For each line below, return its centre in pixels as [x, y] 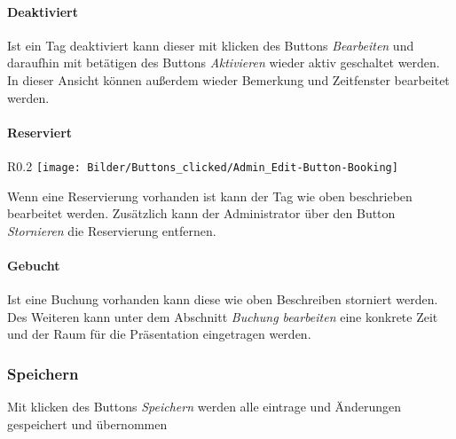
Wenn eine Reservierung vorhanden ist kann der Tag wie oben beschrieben [210, 196]
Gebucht [34, 265]
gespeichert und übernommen [87, 423]
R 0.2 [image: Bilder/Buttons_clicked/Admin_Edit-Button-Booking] [203, 165]
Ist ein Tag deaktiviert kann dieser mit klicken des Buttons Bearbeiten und [211, 45]
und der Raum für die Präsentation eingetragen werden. [159, 334]
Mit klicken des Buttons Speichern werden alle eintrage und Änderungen [204, 407]
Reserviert [40, 132]
